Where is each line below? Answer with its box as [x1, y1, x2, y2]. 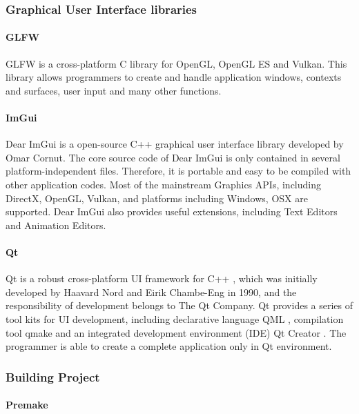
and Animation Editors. [6, 217, 106, 232]
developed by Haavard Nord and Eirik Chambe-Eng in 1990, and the [6, 284, 297, 299]
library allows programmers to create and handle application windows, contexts [6, 70, 342, 84]
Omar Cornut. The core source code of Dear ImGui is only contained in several [6, 150, 340, 164]
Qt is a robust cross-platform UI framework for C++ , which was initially [6, 271, 318, 286]
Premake [6, 397, 48, 412]
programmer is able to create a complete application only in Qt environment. [6, 339, 332, 353]
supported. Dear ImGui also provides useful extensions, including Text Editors [6, 204, 338, 219]
